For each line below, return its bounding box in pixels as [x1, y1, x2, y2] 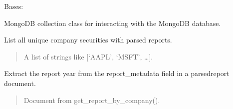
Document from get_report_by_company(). [23, 94, 160, 105]
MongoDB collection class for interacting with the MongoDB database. [4, 17, 221, 28]
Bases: [4, 1, 23, 11]
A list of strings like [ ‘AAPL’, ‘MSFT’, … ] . [23, 51, 153, 61]
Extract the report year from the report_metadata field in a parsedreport [4, 68, 230, 78]
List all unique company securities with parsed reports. [4, 34, 172, 45]
